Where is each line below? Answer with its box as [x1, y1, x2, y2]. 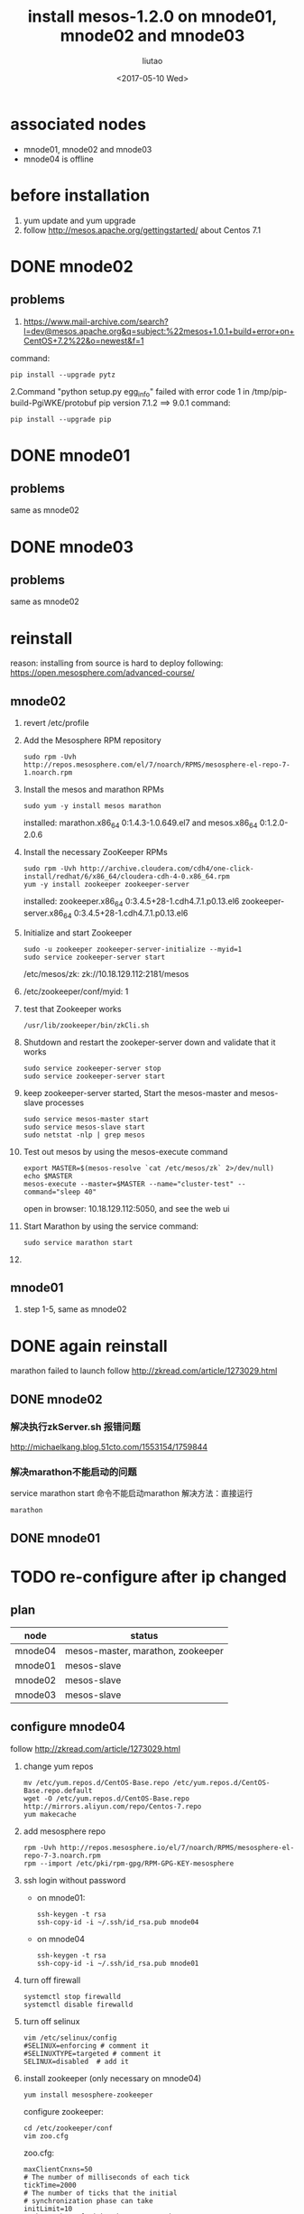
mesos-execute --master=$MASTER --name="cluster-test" [23, 1179, 235, 1188]
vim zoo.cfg [23, 2131, 69, 2141]
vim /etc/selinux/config [23, 2033, 117, 2042]
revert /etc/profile [23, 718, 89, 729]
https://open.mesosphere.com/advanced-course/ [10, 667, 195, 678]
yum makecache [23, 1809, 77, 1819]
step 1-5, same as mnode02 [23, 1304, 127, 1315]
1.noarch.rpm [23, 768, 73, 777]
